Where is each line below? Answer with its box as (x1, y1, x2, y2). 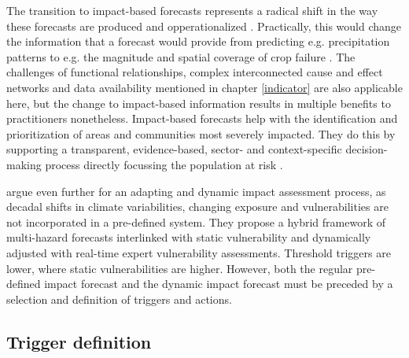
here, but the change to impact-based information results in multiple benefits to (6, 94, 391, 111)
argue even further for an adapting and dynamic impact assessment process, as (6, 183, 386, 199)
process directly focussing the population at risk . (45, 156, 283, 172)
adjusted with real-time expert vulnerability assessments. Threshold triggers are (6, 244, 391, 260)
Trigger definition (6, 329, 152, 353)
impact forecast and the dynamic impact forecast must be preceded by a (44, 275, 393, 292)
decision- (345, 141, 388, 157)
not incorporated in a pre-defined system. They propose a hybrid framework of (6, 213, 385, 230)
